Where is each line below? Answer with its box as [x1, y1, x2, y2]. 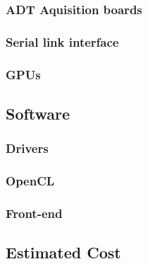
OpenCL [6, 172, 55, 190]
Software [6, 102, 70, 124]
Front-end [6, 204, 63, 222]
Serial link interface [6, 33, 119, 50]
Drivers [6, 139, 49, 157]
